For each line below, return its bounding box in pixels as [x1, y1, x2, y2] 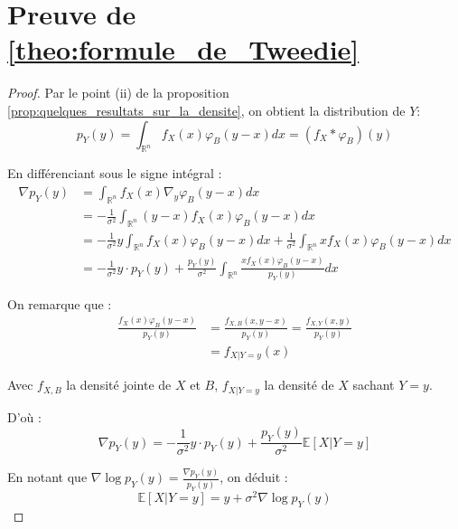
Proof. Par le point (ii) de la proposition [7, 83, 229, 102]
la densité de [264, 375, 334, 394]
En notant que [7, 468, 88, 486]
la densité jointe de [66, 375, 172, 394]
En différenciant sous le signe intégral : [7, 164, 222, 183]
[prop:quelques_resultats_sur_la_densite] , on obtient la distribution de [7, 100, 406, 119]
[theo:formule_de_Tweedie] [7, 31, 360, 68]
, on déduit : [220, 468, 288, 486]
